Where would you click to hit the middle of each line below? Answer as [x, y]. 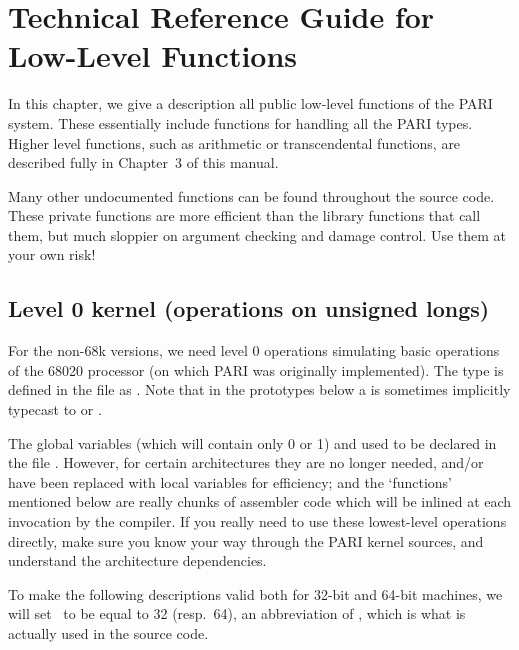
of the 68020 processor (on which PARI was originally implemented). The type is [256, 369]
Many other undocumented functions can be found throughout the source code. [251, 195]
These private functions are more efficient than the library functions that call [244, 215]
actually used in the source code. [108, 632]
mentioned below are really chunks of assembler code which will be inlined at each [260, 501]
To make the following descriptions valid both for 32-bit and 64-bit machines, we [255, 593]
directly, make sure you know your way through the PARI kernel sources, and [246, 540]
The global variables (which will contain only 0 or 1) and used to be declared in [252, 442]
